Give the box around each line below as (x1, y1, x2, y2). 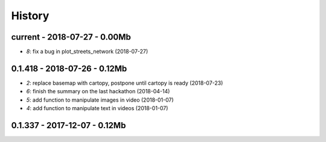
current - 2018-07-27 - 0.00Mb (11, 32, 131, 42)
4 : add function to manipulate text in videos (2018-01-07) (26, 105, 168, 112)
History (11, 9, 50, 22)
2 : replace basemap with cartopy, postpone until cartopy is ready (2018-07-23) (26, 79, 223, 87)
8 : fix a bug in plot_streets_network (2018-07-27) (26, 48, 149, 55)
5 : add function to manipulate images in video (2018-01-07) (26, 96, 174, 103)
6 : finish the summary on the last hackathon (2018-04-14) (26, 88, 170, 95)
